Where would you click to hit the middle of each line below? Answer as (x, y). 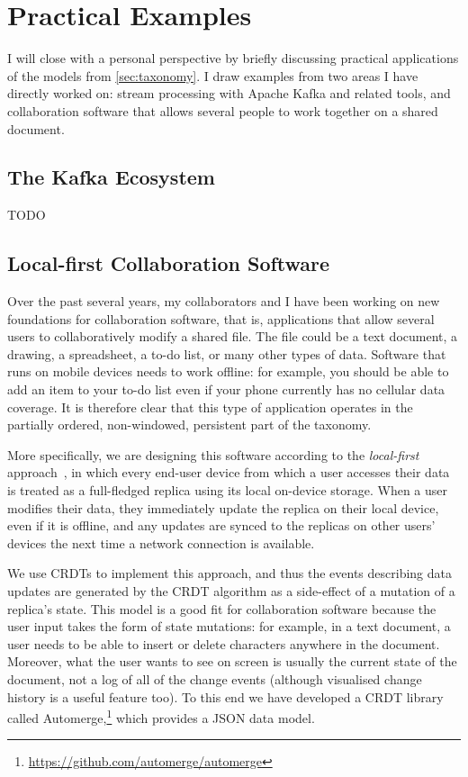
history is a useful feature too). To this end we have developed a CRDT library (225, 696)
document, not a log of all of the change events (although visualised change (215, 678)
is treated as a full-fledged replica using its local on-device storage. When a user (228, 490)
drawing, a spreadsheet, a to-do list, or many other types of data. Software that (227, 353)
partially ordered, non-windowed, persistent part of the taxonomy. (189, 425)
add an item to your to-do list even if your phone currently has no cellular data (226, 389)
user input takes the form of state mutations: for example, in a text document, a (229, 626)
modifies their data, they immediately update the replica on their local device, (223, 507)
